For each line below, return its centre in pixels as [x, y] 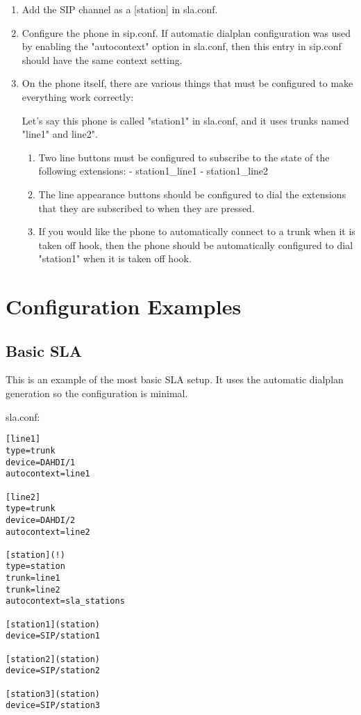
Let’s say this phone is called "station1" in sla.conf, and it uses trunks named [185, 120]
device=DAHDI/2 [41, 520]
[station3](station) [53, 694]
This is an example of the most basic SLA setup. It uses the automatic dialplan [175, 379]
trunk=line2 [33, 589]
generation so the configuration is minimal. [97, 393]
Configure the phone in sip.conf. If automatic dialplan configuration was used [186, 32]
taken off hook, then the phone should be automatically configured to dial [196, 244]
